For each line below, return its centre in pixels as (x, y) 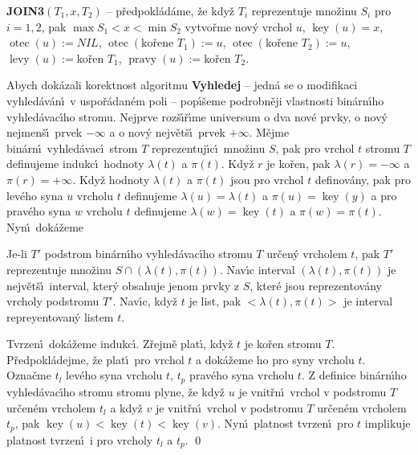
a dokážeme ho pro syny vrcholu (275, 359)
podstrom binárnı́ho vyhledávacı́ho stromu (148, 254)
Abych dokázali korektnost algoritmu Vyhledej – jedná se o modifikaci (182, 85)
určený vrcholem (307, 254)
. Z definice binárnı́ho (354, 375)
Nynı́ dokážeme (45, 226)
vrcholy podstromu (53, 301)
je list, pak (215, 301)
